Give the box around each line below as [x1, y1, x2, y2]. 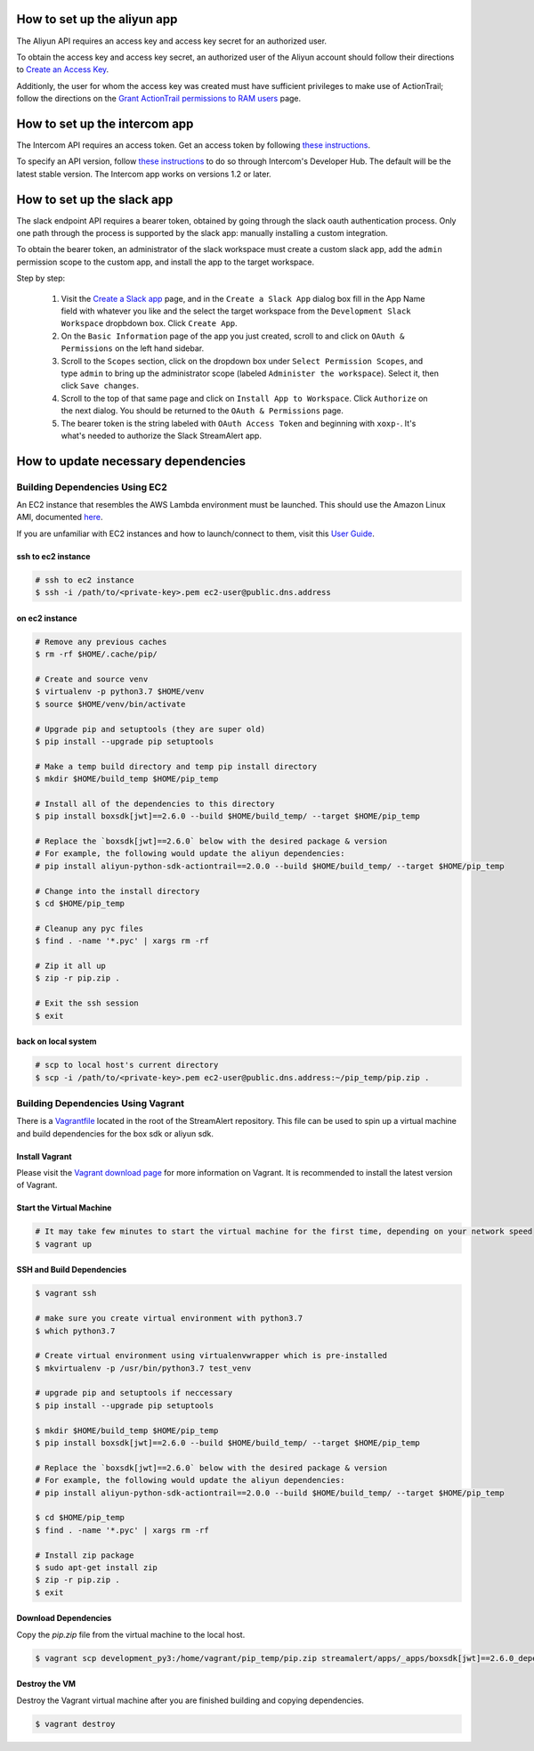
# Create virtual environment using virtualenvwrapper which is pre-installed [35, 1350, 387, 1361]
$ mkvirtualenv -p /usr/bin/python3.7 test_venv [35, 1363, 252, 1373]
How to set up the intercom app [16, 116, 194, 131]
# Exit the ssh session [35, 998, 140, 1008]
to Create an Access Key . [16, 64, 109, 75]
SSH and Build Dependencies [16, 1265, 127, 1275]
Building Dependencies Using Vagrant [16, 1096, 185, 1109]
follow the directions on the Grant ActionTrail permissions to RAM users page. [16, 94, 302, 104]
